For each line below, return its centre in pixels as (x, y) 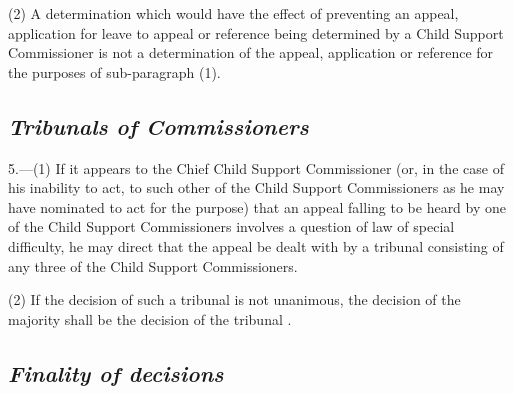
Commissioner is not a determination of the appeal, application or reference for (251, 52)
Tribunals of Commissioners (158, 125)
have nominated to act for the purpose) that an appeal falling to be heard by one (257, 206)
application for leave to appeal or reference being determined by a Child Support (256, 32)
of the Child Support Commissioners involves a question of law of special (231, 226)
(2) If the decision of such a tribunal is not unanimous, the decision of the (234, 299)
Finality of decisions (116, 372)
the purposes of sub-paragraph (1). (114, 71)
